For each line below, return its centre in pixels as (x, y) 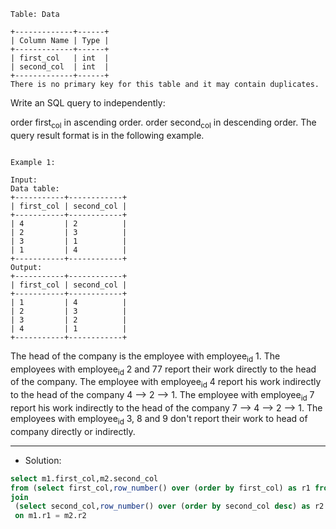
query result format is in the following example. (107, 135)
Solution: (43, 460)
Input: (24, 180)
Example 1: (33, 162)
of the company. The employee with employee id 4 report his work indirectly (166, 383)
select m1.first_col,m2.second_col (84, 478)
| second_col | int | (60, 67)
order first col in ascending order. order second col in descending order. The (163, 123)
